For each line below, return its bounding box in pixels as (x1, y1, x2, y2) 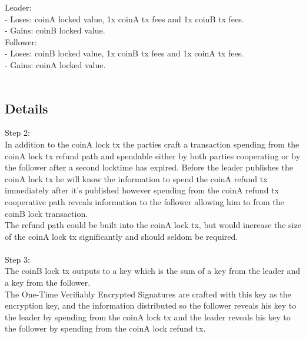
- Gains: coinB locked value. (5, 24, 105, 36)
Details (5, 99, 48, 117)
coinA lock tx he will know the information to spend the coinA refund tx (5, 172, 268, 185)
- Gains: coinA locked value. (5, 58, 106, 71)
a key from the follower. (5, 276, 91, 289)
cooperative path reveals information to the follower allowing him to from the (5, 195, 284, 208)
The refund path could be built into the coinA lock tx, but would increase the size (5, 219, 301, 231)
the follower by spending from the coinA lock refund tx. (5, 322, 206, 334)
